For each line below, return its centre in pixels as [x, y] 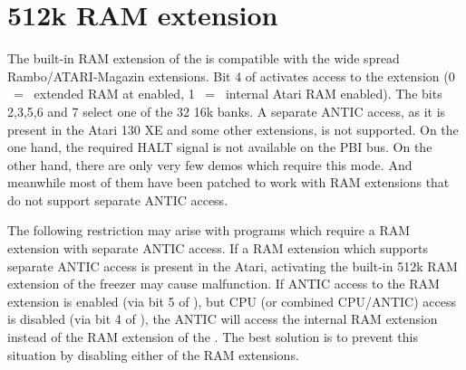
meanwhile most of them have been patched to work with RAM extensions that [228, 182]
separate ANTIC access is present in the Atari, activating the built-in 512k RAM [233, 266]
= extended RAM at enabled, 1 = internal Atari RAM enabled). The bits [228, 94]
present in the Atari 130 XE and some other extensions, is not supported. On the [233, 129]
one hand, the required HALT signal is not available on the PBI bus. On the [220, 147]
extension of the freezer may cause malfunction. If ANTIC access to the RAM [223, 284]
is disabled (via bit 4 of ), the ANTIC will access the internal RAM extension [223, 319]
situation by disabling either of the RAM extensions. [153, 354]
